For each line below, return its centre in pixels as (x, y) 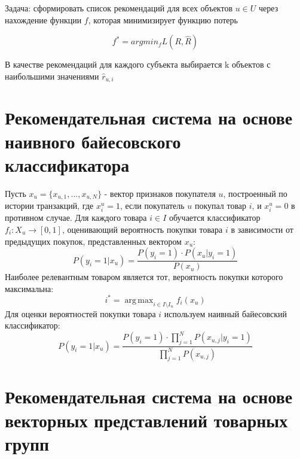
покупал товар (221, 206)
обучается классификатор (215, 218)
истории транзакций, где (49, 206)
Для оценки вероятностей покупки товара (80, 313)
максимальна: (29, 288)
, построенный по (255, 193)
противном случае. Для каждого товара (76, 218)
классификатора (67, 164)
